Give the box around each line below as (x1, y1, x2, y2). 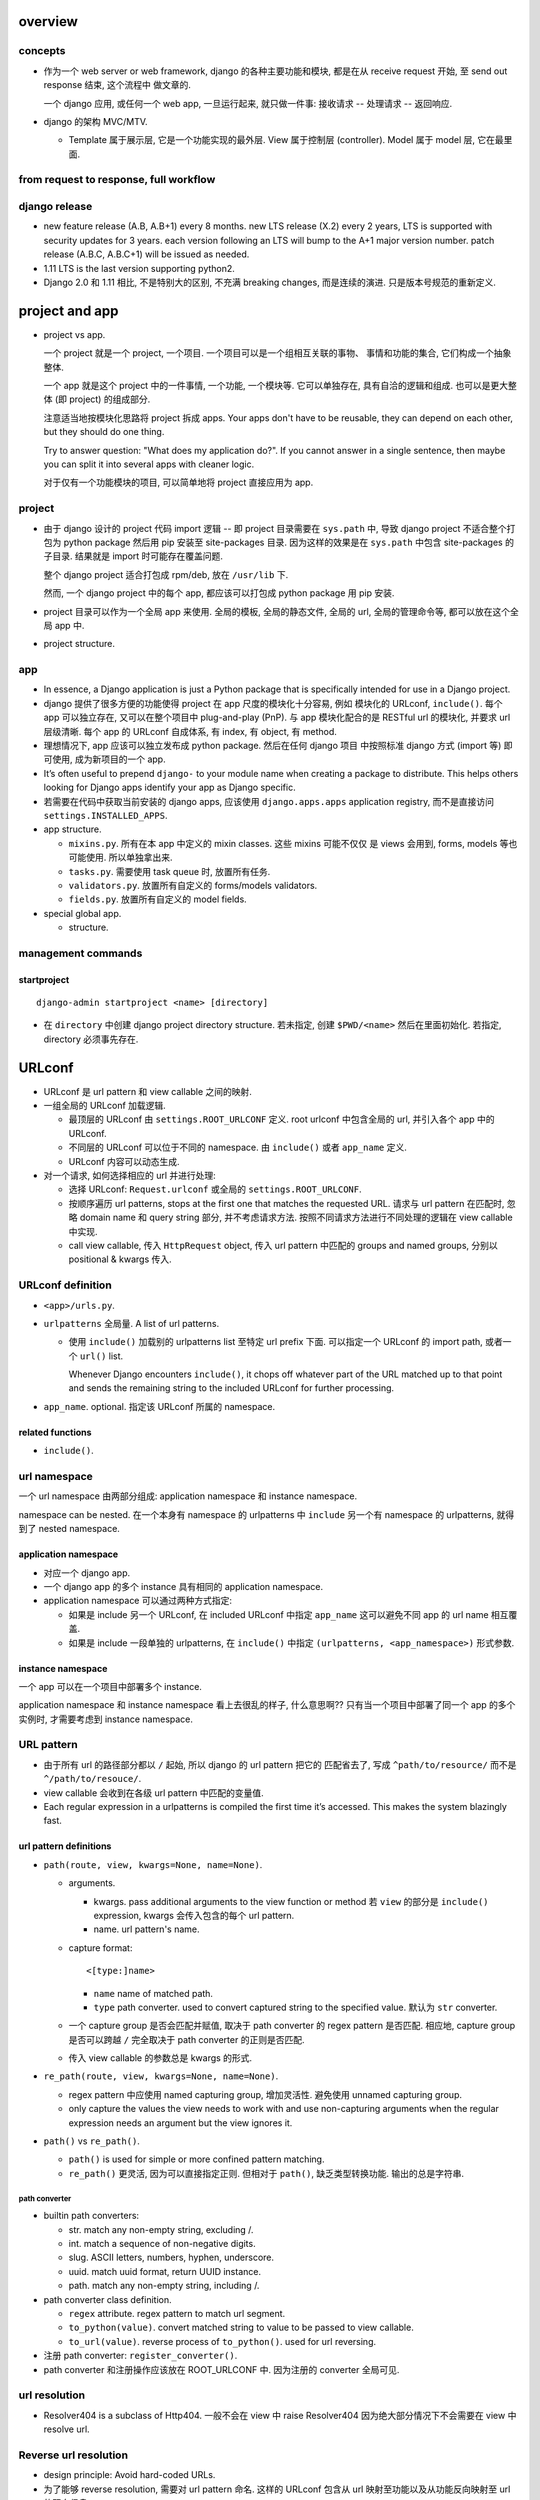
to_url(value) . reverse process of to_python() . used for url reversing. (68, 2335, 377, 2347)
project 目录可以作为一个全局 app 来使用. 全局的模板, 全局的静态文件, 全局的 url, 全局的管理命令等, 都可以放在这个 (43, 605, 510, 617)
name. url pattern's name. (93, 1923, 200, 1935)
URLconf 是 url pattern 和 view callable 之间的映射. (43, 1085, 252, 1097)
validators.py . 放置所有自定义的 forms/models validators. (68, 879, 318, 891)
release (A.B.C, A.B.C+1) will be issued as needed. (43, 248, 250, 260)
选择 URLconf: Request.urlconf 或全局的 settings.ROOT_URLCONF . (68, 1183, 362, 1195)
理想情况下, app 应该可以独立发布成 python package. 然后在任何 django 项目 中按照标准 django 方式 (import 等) (43, 739, 502, 751)
